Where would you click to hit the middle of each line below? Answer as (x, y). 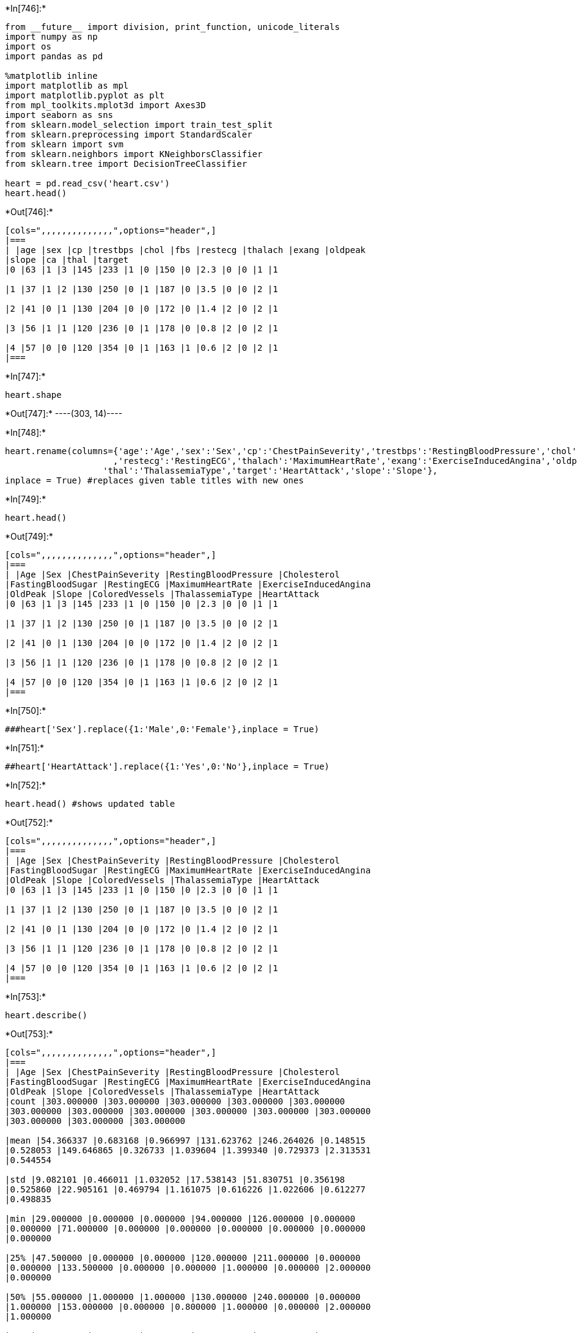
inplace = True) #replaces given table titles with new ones (154, 480)
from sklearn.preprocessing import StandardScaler (129, 134)
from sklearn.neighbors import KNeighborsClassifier (134, 154)
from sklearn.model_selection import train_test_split (139, 125)
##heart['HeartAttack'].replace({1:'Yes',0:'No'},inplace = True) (167, 766)
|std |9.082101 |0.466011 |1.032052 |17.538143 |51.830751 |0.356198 (175, 1180)
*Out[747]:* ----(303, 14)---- (64, 413)
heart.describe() (46, 1015)
